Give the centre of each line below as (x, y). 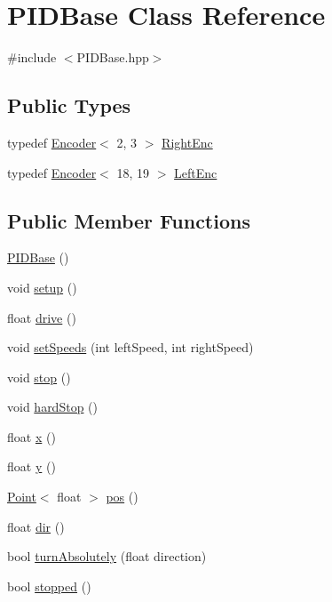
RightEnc (187, 142)
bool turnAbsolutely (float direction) (107, 556)
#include (32, 57)
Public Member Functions (129, 220)
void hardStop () (52, 407)
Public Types (69, 105)
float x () (32, 436)
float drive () (42, 317)
